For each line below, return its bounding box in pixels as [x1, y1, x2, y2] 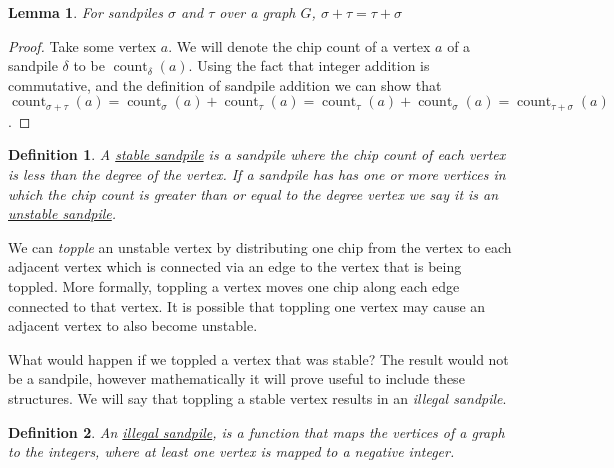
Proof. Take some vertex [8, 35, 157, 56]
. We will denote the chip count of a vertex [168, 35, 431, 56]
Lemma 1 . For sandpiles [8, 2, 163, 22]
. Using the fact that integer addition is [188, 55, 430, 76]
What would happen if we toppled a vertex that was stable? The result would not [8, 348, 509, 369]
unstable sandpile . [8, 203, 117, 224]
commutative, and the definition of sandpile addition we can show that [8, 74, 442, 95]
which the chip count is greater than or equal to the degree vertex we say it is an [8, 183, 499, 204]
